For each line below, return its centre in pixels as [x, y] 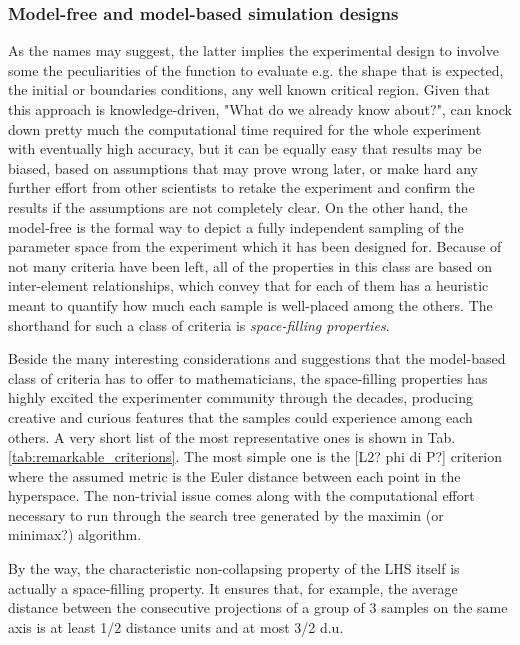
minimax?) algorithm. [75, 534]
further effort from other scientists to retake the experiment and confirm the [241, 187]
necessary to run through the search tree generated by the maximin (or [226, 514]
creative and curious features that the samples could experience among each [240, 416]
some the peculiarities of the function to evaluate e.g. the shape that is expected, [256, 69]
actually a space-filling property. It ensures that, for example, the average [233, 587]
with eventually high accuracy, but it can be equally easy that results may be [245, 148]
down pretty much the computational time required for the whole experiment [245, 128]
